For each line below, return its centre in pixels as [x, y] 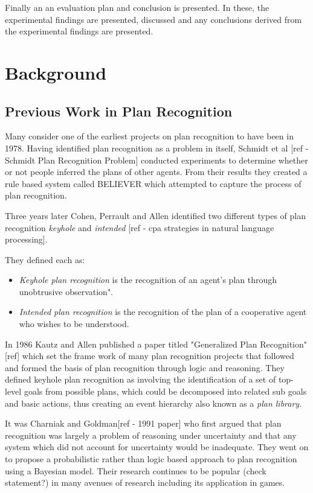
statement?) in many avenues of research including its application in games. [145, 482]
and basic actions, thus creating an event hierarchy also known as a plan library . [153, 403]
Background [56, 72]
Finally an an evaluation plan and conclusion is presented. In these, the [137, 7]
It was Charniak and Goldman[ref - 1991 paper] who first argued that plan [143, 423]
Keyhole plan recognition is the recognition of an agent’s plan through [148, 280]
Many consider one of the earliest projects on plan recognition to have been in [149, 136]
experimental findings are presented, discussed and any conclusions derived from [153, 19]
